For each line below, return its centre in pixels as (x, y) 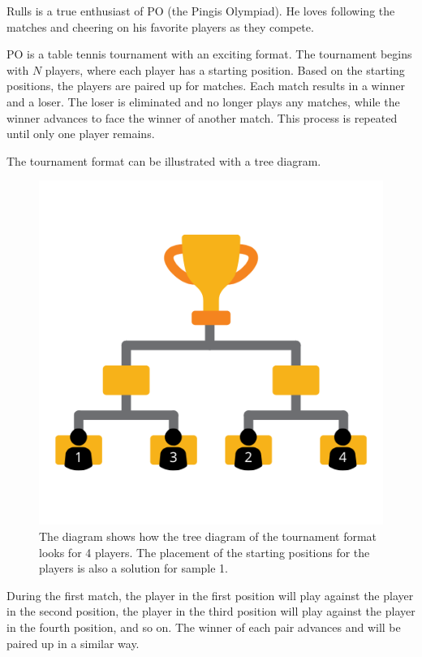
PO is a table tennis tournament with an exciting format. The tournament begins (209, 54)
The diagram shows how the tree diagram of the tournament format (208, 536)
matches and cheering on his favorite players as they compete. (160, 26)
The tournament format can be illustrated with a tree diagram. (164, 160)
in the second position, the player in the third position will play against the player (211, 611)
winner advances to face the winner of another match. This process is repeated (202, 117)
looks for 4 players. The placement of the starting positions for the (205, 552)
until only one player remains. (81, 134)
